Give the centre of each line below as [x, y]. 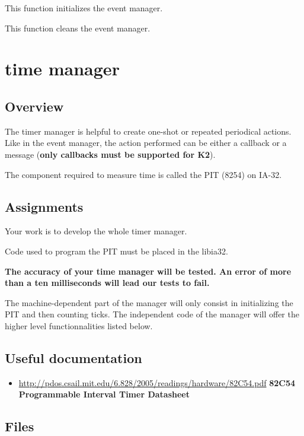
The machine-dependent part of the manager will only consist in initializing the [149, 302]
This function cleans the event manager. [78, 28]
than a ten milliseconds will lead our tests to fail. [107, 283]
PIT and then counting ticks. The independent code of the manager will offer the [152, 314]
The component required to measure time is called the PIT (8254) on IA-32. [143, 174]
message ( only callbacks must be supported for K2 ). [110, 154]
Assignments [44, 206]
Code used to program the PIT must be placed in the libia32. [116, 251]
